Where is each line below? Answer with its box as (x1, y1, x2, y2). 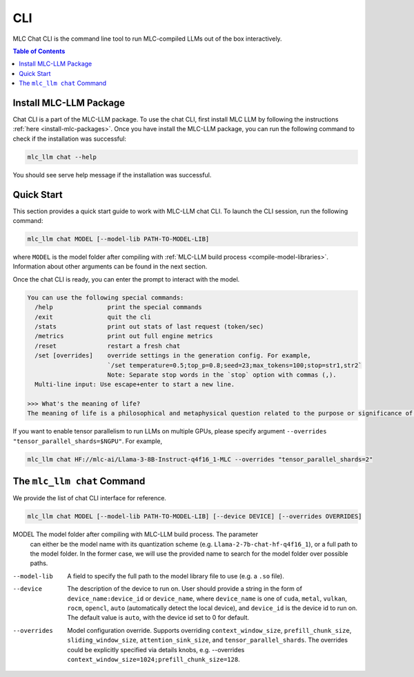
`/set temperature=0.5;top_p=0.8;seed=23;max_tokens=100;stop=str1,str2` (107, 361, 362, 369)
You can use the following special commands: (27, 293, 184, 302)
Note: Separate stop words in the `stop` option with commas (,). (107, 371, 337, 379)
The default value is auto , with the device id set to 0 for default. (67, 614, 250, 622)
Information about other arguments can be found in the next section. (12, 262, 208, 271)
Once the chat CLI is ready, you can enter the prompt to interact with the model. (12, 275, 240, 283)
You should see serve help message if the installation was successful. (12, 170, 212, 179)
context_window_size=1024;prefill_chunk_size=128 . (67, 656, 241, 663)
